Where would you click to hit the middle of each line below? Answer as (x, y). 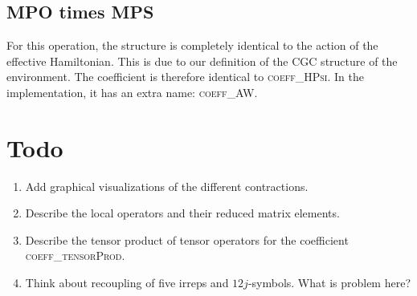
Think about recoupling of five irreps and (127, 283)
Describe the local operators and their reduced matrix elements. (182, 213)
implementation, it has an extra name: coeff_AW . (132, 92)
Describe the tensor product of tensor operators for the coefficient (187, 239)
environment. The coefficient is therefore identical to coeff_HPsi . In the (185, 77)
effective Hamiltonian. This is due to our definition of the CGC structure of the (202, 61)
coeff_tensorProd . (75, 255)
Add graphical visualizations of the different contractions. (167, 186)
